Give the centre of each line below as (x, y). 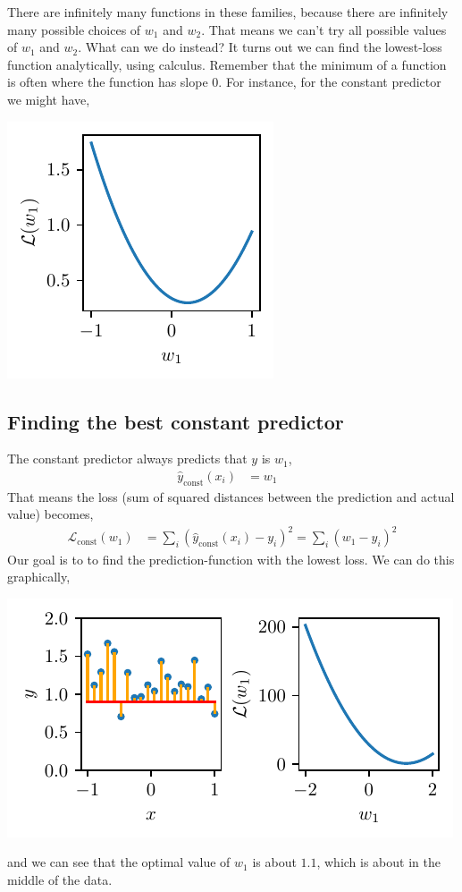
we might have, (49, 99)
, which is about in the (378, 862)
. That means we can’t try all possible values (324, 29)
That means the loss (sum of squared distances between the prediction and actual (231, 496)
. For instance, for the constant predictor (330, 82)
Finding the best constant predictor (176, 421)
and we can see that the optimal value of (119, 862)
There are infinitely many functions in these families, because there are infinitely (228, 12)
